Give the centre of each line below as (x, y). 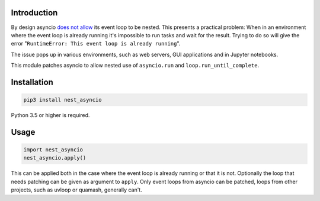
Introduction (34, 13)
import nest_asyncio (53, 150)
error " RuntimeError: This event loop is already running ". (96, 44)
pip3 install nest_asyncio (63, 100)
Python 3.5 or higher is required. (50, 115)
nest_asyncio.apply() (55, 158)
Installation (32, 82)
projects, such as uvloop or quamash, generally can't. (76, 190)
